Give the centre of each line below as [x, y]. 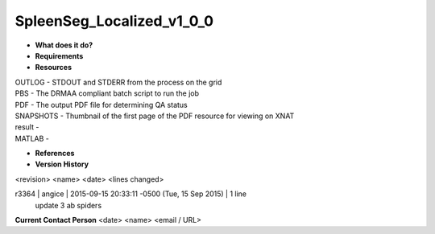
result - [27, 127]
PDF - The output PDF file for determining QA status [101, 105]
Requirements [59, 55]
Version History [62, 164]
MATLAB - [32, 138]
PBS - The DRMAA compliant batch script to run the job [107, 93]
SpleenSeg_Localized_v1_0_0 [114, 21]
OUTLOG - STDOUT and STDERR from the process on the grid [118, 82]
